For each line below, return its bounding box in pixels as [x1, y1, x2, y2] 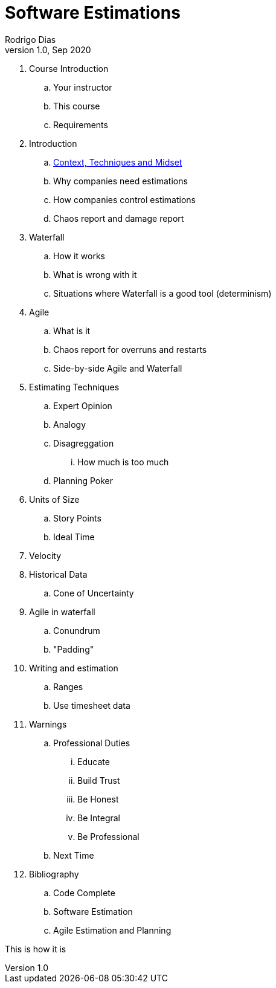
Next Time [53, 850, 94, 860]
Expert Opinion [53, 400, 112, 411]
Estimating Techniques [29, 381, 120, 392]
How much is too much [77, 456, 169, 467]
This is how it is [5, 943, 66, 954]
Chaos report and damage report [53, 213, 184, 224]
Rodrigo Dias [5, 34, 56, 45]
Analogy [53, 419, 86, 430]
